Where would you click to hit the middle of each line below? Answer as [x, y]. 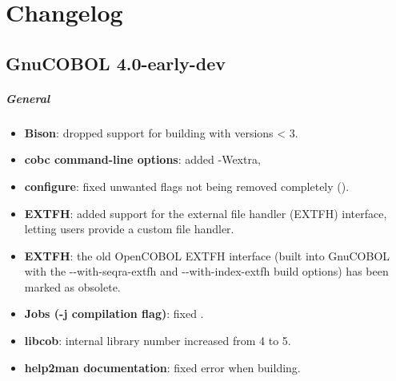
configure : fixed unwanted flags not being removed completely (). [187, 186]
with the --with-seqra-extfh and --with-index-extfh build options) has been [206, 271]
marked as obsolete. [72, 286]
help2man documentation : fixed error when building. [162, 367]
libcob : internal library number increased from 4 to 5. [158, 341]
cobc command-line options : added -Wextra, [142, 159]
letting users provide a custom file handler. [129, 229]
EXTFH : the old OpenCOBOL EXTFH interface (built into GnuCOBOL [207, 255]
